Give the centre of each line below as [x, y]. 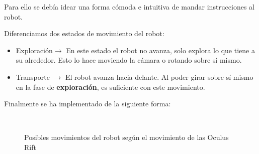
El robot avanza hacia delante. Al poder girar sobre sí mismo [159, 76]
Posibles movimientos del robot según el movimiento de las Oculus [126, 137]
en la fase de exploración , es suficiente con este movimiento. [110, 87]
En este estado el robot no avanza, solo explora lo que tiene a [160, 50]
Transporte [33, 76]
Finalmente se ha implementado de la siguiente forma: [88, 104]
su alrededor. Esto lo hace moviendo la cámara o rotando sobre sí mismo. [129, 60]
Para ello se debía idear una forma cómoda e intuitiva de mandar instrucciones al [129, 7]
